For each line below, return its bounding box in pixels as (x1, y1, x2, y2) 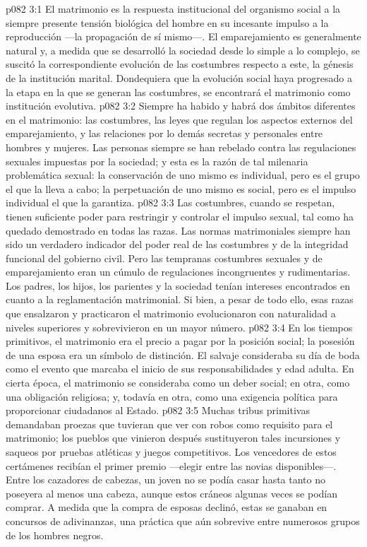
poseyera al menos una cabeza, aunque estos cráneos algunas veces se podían (6, 486, 338, 500)
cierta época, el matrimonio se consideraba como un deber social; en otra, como (6, 375, 350, 390)
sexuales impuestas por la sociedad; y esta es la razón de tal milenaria (6, 153, 308, 168)
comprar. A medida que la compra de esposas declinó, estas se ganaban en (6, 500, 327, 514)
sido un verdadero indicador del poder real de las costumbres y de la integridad (6, 237, 349, 252)
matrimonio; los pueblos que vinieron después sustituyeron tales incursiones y (6, 430, 341, 445)
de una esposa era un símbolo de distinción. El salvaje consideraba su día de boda (6, 347, 360, 362)
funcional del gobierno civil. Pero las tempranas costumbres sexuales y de (6, 250, 323, 265)
